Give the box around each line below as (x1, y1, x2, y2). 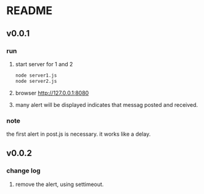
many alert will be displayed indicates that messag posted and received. (15, 101, 198, 108)
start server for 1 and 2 (15, 60, 73, 68)
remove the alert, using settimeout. (15, 180, 104, 188)
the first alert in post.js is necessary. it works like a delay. (6, 130, 151, 138)
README (6, 4, 53, 18)
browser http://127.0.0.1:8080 (15, 89, 89, 96)
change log (6, 166, 41, 175)
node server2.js (15, 78, 57, 84)
